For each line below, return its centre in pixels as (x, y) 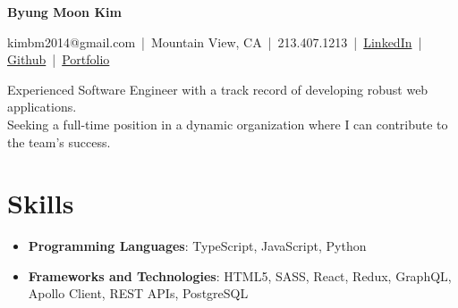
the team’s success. (59, 142)
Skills (41, 203)
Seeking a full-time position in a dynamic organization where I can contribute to (228, 124)
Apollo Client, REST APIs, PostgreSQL (138, 293)
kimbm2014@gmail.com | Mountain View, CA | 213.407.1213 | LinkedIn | (215, 42)
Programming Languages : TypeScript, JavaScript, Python (197, 246)
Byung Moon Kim (64, 12)
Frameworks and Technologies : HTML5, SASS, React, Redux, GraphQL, (240, 275)
